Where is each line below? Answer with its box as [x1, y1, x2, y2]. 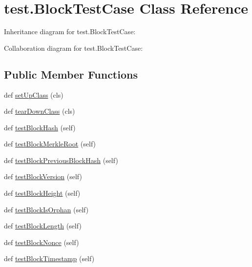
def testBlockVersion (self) [4, 171, 82, 182]
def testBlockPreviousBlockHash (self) [4, 155, 118, 165]
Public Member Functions [4, 66, 138, 82]
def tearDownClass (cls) [4, 106, 75, 116]
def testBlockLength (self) [4, 221, 82, 231]
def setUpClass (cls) [4, 89, 63, 100]
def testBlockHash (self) [4, 122, 76, 132]
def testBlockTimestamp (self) [4, 253, 95, 264]
